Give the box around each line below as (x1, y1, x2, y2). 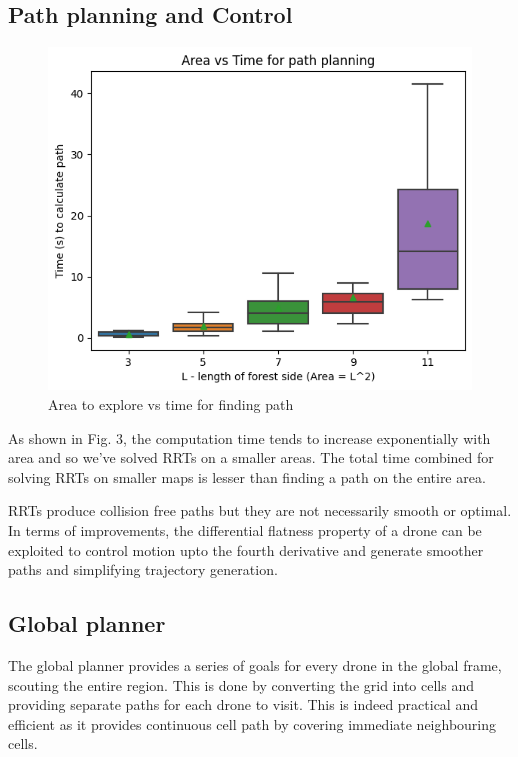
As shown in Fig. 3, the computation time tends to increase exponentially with (8, 427, 491, 448)
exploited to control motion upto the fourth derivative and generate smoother (8, 539, 484, 560)
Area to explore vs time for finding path (48, 394, 294, 415)
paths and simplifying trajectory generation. (8, 559, 278, 580)
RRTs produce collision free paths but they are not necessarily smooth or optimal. (8, 500, 512, 521)
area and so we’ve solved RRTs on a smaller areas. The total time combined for (8, 447, 494, 468)
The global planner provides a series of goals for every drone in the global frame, (8, 655, 502, 676)
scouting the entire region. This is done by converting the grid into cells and (8, 674, 474, 695)
